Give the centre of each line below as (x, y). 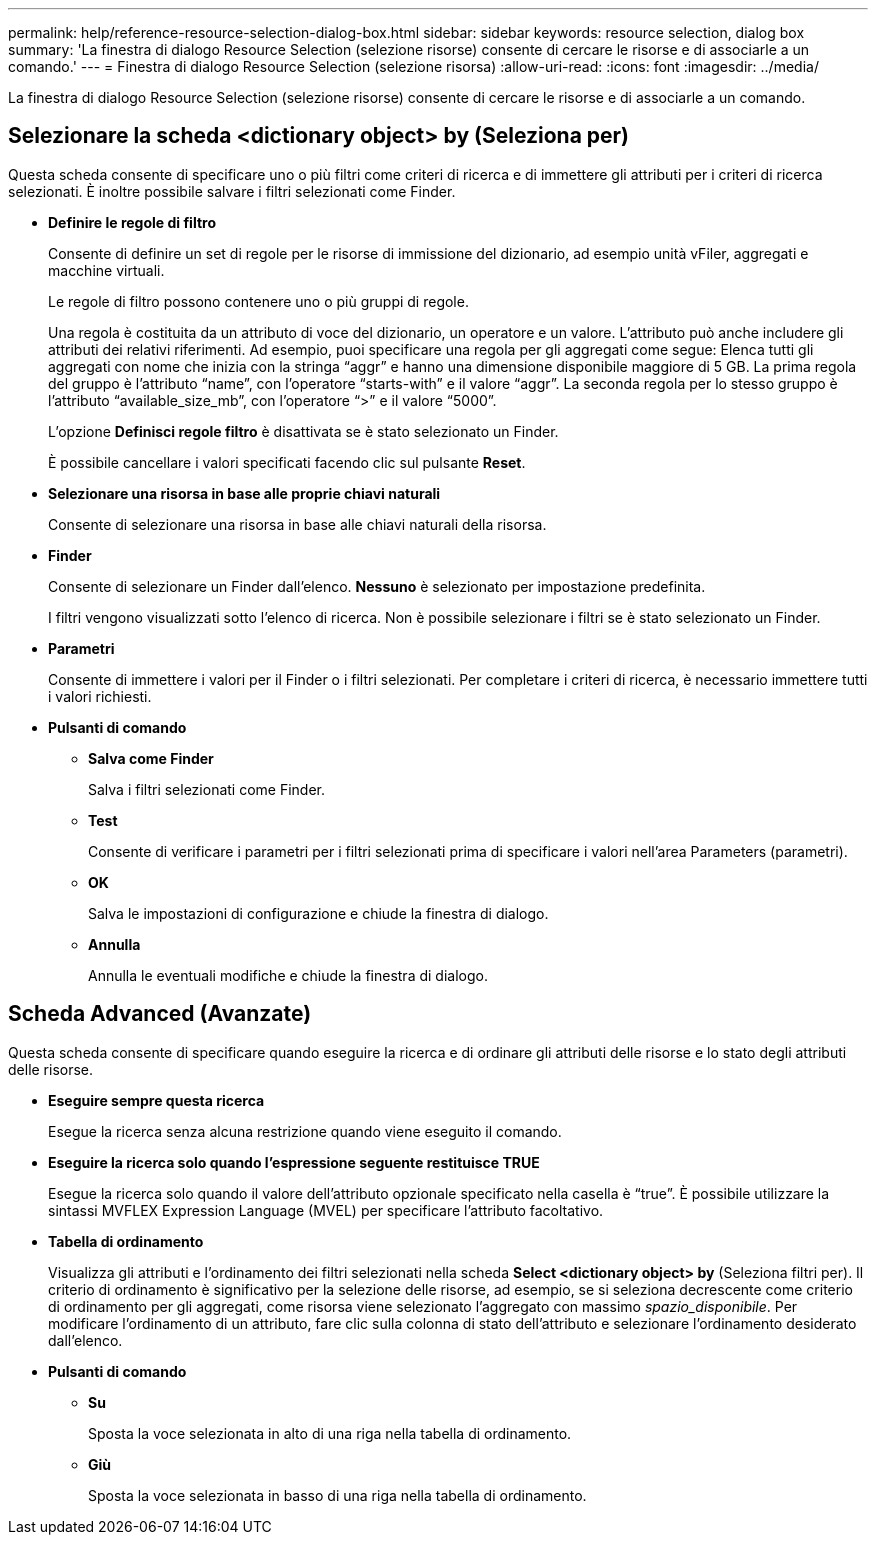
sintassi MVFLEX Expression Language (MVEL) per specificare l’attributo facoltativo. (326, 1210)
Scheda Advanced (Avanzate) (160, 1014)
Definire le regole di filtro (132, 222)
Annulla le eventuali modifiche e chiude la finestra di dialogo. (288, 975)
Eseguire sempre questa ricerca (156, 1100)
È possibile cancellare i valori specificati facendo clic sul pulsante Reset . (287, 462)
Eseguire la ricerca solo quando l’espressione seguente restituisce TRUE (294, 1162)
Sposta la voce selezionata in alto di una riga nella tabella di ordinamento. (330, 1433)
